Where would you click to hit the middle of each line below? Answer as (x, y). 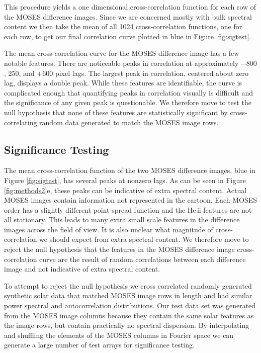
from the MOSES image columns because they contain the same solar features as (129, 315)
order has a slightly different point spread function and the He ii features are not (128, 209)
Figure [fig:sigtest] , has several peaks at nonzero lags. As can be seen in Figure (125, 180)
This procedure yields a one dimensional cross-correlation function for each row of (130, 7)
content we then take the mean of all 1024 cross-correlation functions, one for (123, 26)
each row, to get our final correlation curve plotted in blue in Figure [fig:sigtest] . (128, 36)
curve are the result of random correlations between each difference (143, 259)
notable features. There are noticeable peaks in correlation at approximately (121, 63)
